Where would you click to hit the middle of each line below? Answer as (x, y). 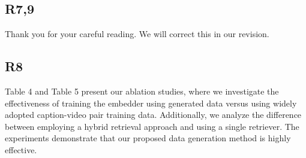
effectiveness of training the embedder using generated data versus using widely (151, 103)
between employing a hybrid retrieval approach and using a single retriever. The (152, 126)
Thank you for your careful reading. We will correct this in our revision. (137, 34)
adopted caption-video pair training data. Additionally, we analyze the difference (153, 115)
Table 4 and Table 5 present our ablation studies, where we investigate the (142, 91)
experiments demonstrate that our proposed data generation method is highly (148, 138)
